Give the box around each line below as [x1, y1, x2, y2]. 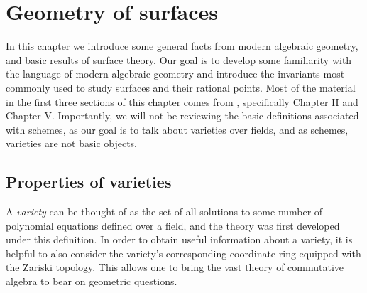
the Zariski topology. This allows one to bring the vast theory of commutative [6, 260, 344, 275]
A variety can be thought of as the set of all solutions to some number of [6, 204, 323, 219]
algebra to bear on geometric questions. [6, 274, 177, 289]
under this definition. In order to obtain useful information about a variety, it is [6, 232, 353, 247]
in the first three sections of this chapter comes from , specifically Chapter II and [6, 94, 358, 109]
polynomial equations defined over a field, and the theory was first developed [6, 218, 340, 233]
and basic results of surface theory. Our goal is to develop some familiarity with [6, 52, 352, 67]
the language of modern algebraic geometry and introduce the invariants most [6, 66, 345, 81]
